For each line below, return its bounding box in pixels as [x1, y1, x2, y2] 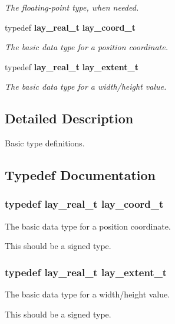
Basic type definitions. [5, 137, 85, 149]
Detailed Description [5, 109, 134, 127]
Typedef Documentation [5, 166, 156, 184]
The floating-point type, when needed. [5, 1, 139, 13]
